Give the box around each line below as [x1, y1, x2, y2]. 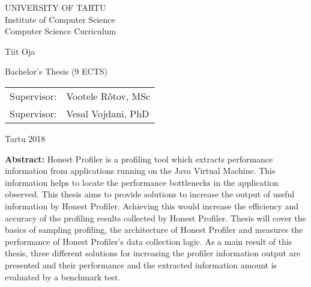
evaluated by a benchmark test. [5, 270, 121, 283]
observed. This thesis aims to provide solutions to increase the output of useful [5, 188, 295, 200]
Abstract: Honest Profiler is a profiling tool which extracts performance [5, 152, 273, 165]
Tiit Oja [5, 45, 35, 57]
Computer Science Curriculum [5, 25, 116, 37]
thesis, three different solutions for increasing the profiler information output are [5, 247, 301, 259]
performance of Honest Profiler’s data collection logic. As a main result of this [5, 235, 292, 247]
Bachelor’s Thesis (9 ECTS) [5, 65, 107, 78]
